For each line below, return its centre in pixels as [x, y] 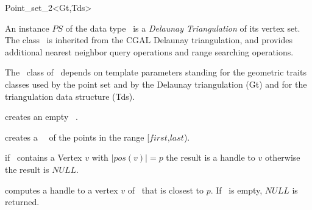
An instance [27, 28]
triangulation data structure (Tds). [70, 96]
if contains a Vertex [44, 157]
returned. [22, 202]
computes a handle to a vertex [62, 190]
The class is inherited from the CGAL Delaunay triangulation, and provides [149, 40]
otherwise [282, 157]
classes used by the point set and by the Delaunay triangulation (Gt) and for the [156, 84]
